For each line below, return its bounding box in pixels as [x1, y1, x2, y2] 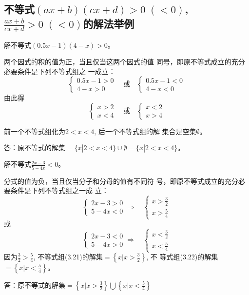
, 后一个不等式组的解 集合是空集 [94, 126, 196, 136]
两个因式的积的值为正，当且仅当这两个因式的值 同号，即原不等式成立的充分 [4, 57, 245, 67]
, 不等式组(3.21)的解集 [33, 252, 103, 261]
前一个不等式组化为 [4, 126, 65, 136]
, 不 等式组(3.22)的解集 [146, 252, 218, 261]
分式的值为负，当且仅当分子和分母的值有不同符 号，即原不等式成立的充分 [4, 176, 238, 186]
